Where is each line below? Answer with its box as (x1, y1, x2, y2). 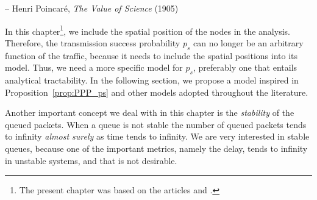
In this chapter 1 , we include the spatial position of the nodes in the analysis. (5, 23, 290, 37)
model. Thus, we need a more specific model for (5, 61, 183, 74)
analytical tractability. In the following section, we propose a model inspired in (5, 74, 299, 87)
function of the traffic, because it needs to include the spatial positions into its (5, 49, 298, 62)
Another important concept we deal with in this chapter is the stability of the (5, 106, 294, 119)
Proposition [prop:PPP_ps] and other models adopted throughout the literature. (5, 85, 308, 98)
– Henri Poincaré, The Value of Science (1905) (5, 2, 179, 14)
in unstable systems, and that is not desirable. (5, 154, 177, 166)
